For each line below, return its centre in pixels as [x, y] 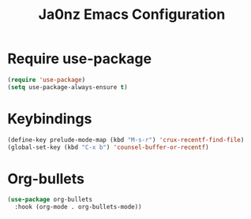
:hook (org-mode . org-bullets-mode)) [79, 207]
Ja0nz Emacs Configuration [132, 15]
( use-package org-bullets [50, 200]
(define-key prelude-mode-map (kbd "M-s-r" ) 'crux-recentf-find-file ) [126, 139]
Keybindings [50, 119]
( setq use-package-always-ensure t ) [67, 87]
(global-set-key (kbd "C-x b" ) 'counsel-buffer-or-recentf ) [109, 147]
